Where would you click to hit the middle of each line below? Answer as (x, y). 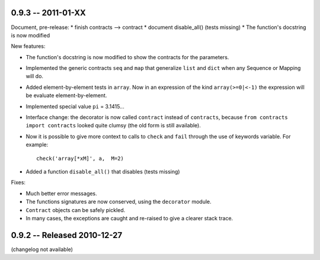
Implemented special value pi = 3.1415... (75, 106)
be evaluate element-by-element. (66, 95)
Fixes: (18, 182)
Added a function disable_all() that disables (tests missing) (103, 171)
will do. (35, 76)
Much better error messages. (61, 193)
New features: (28, 46)
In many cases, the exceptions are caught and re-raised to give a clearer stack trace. (129, 218)
